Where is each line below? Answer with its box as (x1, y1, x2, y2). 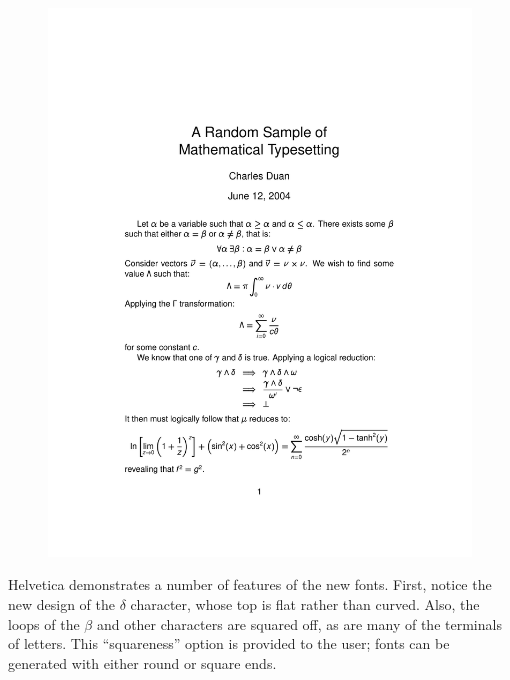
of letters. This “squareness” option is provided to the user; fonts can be (8, 633, 450, 654)
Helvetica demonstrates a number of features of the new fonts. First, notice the (8, 574, 492, 595)
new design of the (8, 594, 116, 615)
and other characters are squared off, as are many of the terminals (96, 613, 502, 634)
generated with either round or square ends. (8, 652, 277, 673)
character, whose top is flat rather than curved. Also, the (130, 594, 480, 615)
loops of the (8, 613, 80, 634)
